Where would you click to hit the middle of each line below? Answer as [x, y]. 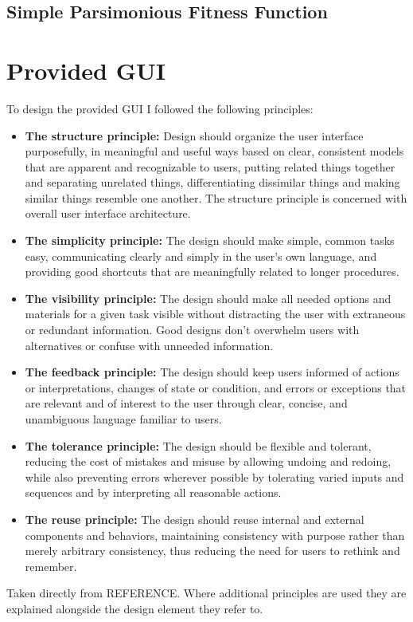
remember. [51, 566]
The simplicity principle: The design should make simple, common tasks [210, 240]
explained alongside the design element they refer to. [135, 608]
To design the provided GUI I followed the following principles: [160, 108]
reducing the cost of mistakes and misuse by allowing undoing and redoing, [208, 461]
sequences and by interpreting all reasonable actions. [153, 492]
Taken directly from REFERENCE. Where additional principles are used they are [206, 593]
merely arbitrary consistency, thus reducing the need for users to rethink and [212, 551]
